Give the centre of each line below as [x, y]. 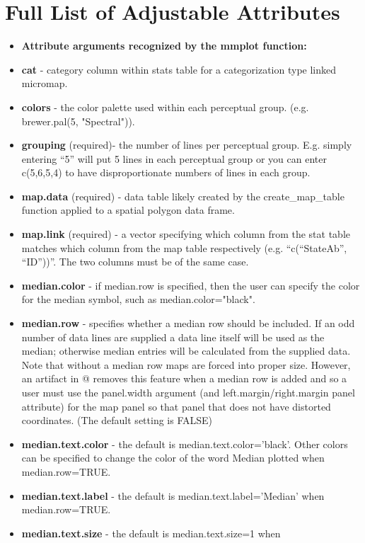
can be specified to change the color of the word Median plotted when [173, 458]
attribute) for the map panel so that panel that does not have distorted [176, 406]
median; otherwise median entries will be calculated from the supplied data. [186, 351]
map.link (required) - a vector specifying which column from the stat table [186, 234]
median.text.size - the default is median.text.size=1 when [151, 533]
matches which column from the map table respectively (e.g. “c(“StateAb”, [184, 247]
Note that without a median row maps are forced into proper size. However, [186, 364]
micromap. [45, 83]
